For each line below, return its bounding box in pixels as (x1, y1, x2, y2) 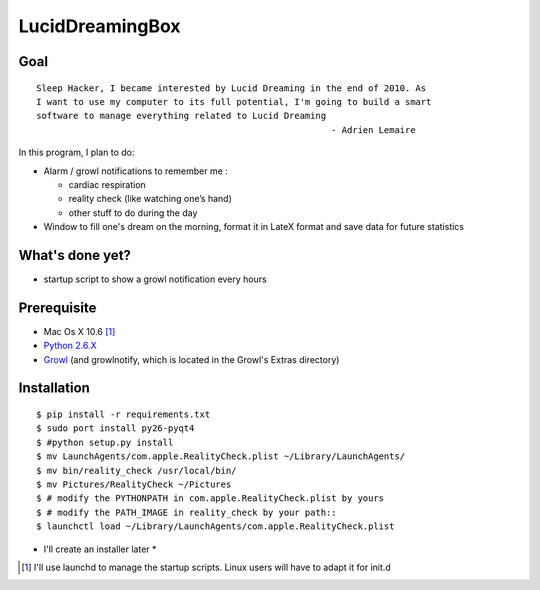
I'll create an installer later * (43, 543, 157, 555)
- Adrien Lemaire (331, 124, 416, 135)
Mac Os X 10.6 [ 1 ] (43, 325, 116, 337)
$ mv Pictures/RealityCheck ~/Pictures (36, 479, 232, 490)
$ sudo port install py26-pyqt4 (36, 423, 195, 434)
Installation (18, 380, 90, 397)
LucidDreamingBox (18, 15, 181, 37)
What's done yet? (18, 246, 132, 264)
